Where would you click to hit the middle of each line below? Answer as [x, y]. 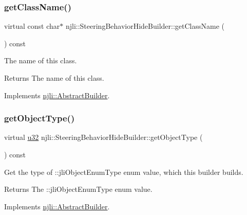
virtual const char [32, 26]
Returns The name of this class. [54, 78]
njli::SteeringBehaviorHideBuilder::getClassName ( [145, 26]
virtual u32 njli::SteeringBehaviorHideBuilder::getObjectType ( [103, 137]
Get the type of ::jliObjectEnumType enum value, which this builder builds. [124, 172]
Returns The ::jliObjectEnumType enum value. [78, 189]
